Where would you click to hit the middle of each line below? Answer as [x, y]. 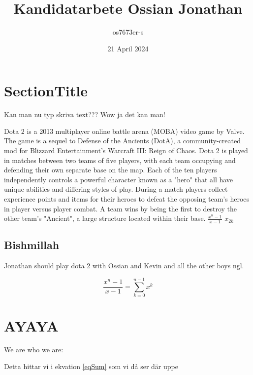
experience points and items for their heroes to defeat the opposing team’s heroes [127, 199]
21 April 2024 [128, 48]
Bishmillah [32, 245]
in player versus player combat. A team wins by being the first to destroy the [121, 208]
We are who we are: [34, 350]
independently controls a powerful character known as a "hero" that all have [119, 179]
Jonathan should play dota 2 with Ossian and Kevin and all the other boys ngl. [124, 266]
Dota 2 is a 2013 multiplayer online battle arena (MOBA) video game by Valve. [124, 131]
